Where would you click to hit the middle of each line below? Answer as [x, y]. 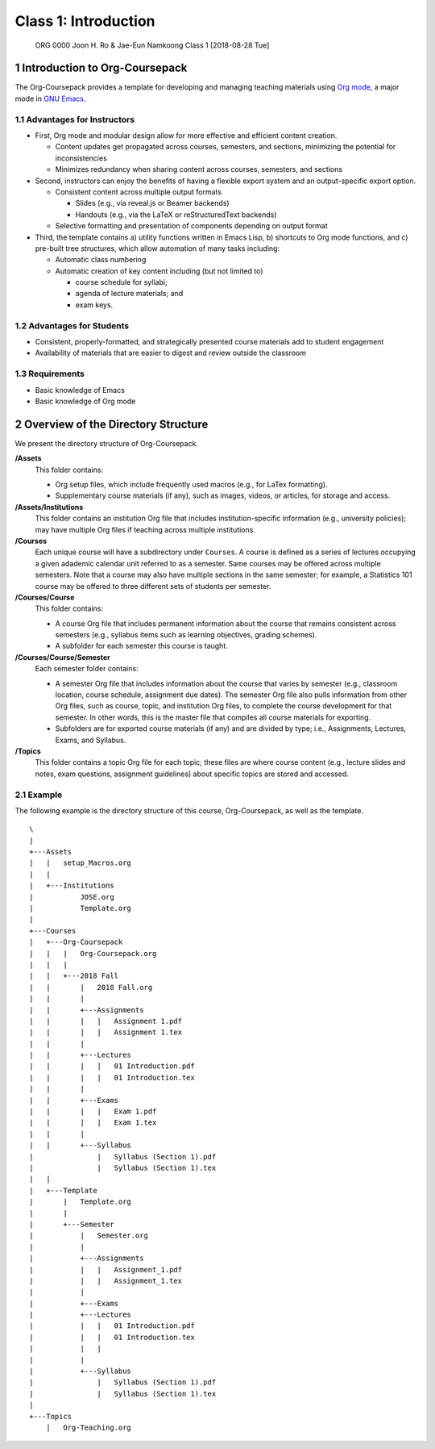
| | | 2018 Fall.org [91, 987]
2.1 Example [39, 795]
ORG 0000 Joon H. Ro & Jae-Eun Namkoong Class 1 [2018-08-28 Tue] [152, 45]
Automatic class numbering [101, 260]
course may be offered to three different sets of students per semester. [153, 586]
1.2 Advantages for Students [72, 325]
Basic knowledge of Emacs [80, 390]
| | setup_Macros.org [81, 863]
